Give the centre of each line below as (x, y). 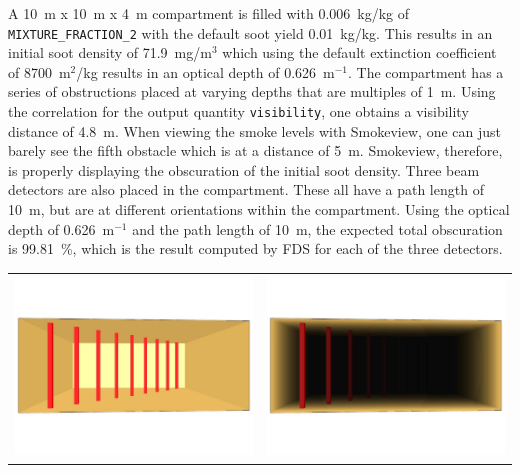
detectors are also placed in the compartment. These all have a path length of (246, 189)
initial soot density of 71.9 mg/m (110, 52)
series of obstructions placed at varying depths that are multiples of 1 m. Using (252, 91)
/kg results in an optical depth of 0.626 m (205, 71)
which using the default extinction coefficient (359, 52)
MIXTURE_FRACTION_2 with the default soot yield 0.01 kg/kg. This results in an (250, 32)
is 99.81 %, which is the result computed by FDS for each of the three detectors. (255, 248)
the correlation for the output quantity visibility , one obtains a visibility (238, 111)
